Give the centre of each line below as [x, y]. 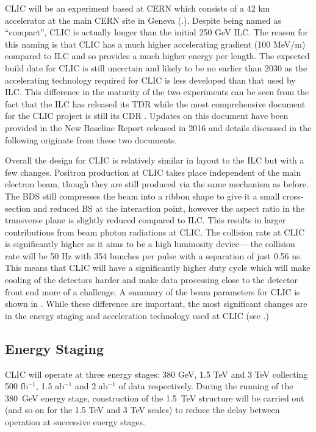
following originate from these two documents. [91, 139]
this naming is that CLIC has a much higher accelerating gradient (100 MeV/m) [155, 44]
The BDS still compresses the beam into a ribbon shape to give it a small [142, 196]
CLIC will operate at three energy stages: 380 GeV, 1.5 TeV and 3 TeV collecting [156, 374]
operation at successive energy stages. [75, 422]
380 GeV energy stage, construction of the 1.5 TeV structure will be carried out [155, 398]
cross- [293, 196]
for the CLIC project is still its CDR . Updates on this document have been [147, 116]
